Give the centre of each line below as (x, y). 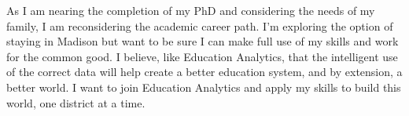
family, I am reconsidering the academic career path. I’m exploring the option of (200, 25)
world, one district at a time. (76, 102)
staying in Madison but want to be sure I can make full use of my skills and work (203, 41)
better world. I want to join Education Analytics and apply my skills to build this (204, 87)
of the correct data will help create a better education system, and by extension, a (204, 72)
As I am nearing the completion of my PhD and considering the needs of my (191, 10)
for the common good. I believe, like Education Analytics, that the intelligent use (202, 56)
